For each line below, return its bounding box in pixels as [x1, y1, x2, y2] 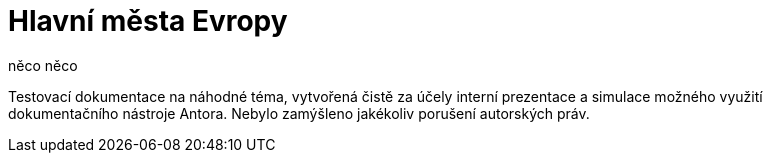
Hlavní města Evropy [8, 4, 288, 38]
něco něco [8, 56, 78, 74]
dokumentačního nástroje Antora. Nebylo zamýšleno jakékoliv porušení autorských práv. [8, 104, 590, 122]
